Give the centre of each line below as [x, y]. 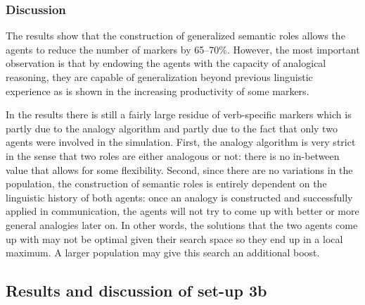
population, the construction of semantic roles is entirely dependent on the [166, 183]
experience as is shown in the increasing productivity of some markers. [158, 91]
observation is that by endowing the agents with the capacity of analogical [166, 63]
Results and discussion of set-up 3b [136, 291]
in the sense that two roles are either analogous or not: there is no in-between [173, 155]
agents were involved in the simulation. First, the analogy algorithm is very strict [181, 142]
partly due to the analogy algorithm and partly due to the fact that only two [172, 128]
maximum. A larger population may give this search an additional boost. [163, 253]
